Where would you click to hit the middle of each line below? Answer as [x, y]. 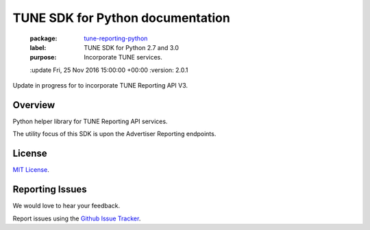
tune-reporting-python [116, 38]
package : [44, 38]
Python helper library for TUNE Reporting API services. [90, 122]
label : [38, 47]
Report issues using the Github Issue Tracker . [77, 218]
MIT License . [31, 170]
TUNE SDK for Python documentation [122, 18]
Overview [34, 105]
